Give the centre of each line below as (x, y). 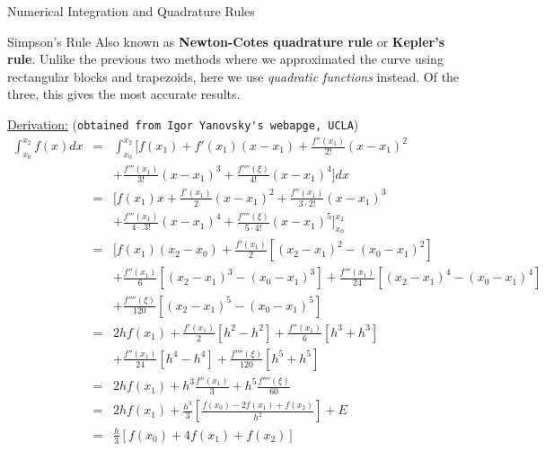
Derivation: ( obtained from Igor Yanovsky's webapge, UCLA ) (183, 124)
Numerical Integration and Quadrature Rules (131, 11)
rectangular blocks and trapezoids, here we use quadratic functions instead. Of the (233, 76)
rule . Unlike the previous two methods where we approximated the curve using (225, 59)
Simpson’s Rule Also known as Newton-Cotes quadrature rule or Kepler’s (226, 41)
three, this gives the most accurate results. (124, 94)
